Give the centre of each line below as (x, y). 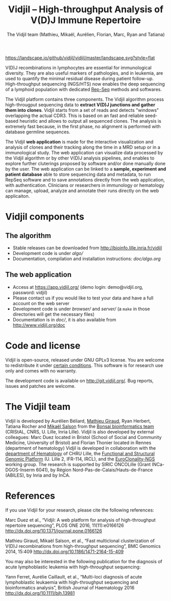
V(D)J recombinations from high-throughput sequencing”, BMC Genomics (83, 546)
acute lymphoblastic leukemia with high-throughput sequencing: (73, 567)
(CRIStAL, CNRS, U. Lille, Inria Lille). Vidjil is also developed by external (80, 432)
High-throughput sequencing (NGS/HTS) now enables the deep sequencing (85, 84)
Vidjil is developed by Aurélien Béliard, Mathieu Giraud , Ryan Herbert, (78, 421)
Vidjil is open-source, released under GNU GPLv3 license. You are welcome (85, 360)
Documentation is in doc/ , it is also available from (64, 319)
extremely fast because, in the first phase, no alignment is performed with (83, 126)
